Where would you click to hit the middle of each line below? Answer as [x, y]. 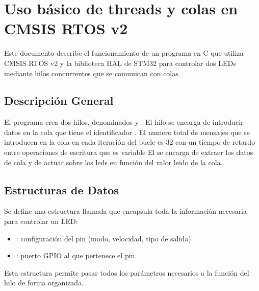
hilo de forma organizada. [44, 283]
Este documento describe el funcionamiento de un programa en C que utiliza [124, 53]
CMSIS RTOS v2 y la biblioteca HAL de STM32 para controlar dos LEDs [120, 63]
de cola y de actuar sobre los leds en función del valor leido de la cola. [113, 162]
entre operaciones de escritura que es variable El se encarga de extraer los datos [129, 152]
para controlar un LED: [41, 221]
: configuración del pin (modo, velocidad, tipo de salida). [105, 238]
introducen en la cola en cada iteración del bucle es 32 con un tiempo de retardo [130, 142]
